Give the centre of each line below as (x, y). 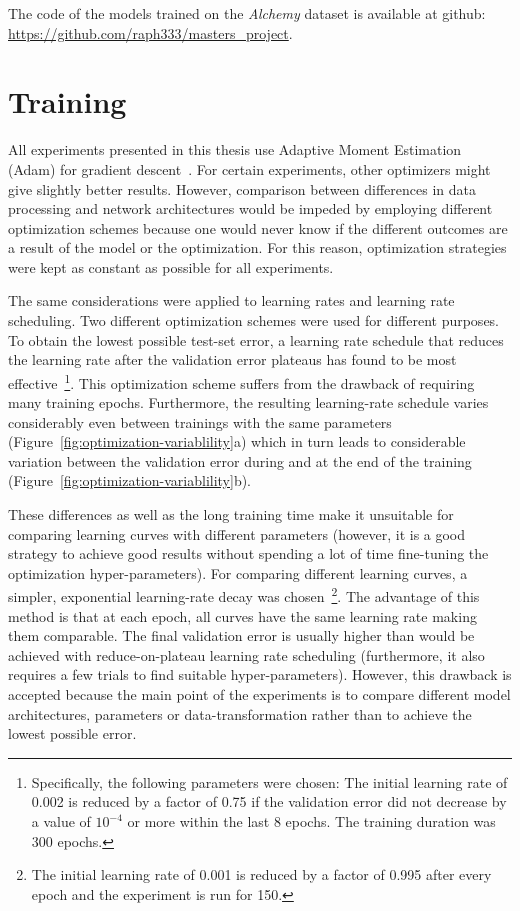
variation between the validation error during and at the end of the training (240, 460)
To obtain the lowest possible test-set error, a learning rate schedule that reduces (256, 339)
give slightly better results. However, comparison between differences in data (242, 188)
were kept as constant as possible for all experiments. (171, 266)
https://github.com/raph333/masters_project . (150, 32)
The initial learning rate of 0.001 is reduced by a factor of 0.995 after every (261, 874)
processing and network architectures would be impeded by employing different (250, 208)
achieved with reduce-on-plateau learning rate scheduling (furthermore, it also (246, 654)
